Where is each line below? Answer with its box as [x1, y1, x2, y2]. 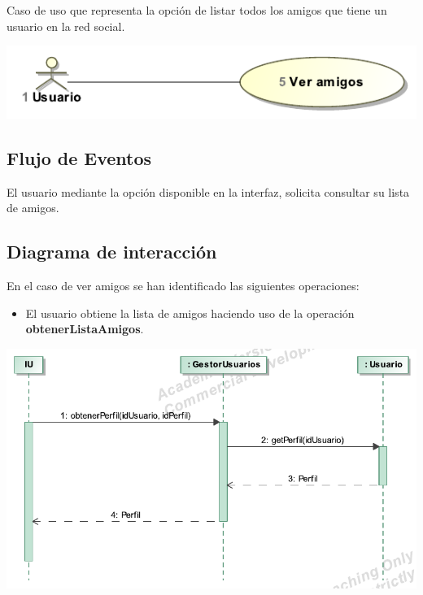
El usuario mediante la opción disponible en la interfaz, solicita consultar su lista [7, 183, 410, 200]
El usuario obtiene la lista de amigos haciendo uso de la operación [25, 304, 355, 321]
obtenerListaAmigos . [25, 320, 144, 337]
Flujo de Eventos [7, 145, 152, 170]
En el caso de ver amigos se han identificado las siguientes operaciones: [7, 276, 360, 293]
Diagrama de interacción [7, 239, 217, 264]
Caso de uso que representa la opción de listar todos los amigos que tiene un [7, 2, 387, 18]
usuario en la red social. [7, 17, 125, 34]
